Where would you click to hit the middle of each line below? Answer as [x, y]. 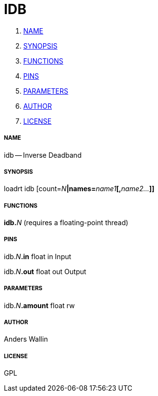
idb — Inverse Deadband [43, 155]
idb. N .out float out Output [45, 271]
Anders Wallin [26, 339]
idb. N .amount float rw [39, 305]
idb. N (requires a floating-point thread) [66, 223]
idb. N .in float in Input [38, 256]
